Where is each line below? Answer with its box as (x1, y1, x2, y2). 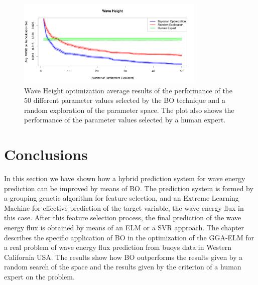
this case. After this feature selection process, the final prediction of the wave (4, 212, 241, 223)
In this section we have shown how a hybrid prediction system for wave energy (4, 173, 245, 184)
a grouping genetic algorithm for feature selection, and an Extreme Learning (4, 193, 239, 203)
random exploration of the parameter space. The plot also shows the (24, 104, 234, 115)
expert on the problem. (4, 271, 75, 282)
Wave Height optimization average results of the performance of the (24, 85, 232, 95)
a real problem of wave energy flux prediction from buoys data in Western (4, 242, 232, 252)
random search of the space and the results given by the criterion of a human (4, 261, 241, 272)
